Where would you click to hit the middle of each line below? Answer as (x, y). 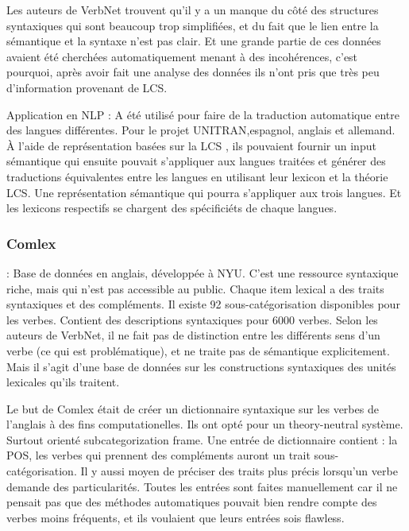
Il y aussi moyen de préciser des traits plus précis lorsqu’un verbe (239, 471)
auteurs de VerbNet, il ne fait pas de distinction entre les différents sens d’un (193, 335)
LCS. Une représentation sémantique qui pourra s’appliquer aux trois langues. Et (204, 192)
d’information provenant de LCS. (87, 87)
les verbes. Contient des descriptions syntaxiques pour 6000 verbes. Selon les (192, 319)
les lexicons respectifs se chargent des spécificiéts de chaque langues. (172, 208)
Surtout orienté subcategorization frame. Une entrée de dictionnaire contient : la (202, 439)
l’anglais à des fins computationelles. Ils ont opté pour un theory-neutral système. (205, 424)
